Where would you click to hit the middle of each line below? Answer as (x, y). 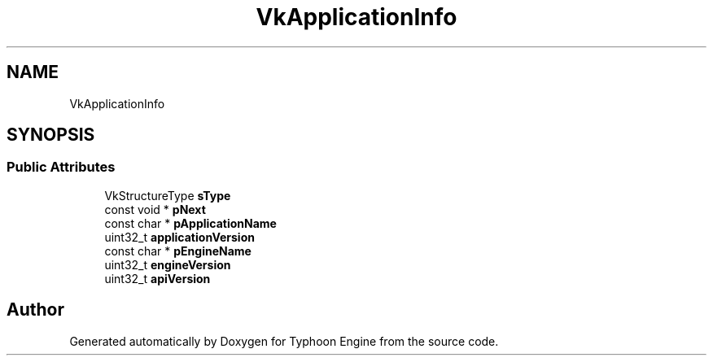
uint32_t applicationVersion (179, 237)
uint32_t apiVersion (157, 278)
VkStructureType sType (168, 195)
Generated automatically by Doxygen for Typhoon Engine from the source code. (284, 341)
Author (35, 310)
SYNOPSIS (51, 135)
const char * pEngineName (178, 251)
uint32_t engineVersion (168, 264)
